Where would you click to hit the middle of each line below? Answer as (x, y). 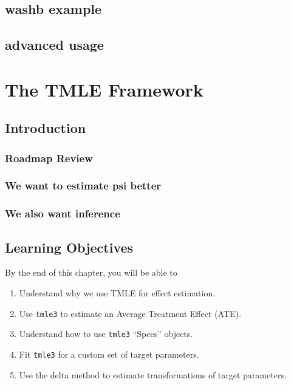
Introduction (46, 128)
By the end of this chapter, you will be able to (91, 272)
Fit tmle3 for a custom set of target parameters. (109, 354)
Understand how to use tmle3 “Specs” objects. (106, 334)
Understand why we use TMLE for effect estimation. (117, 293)
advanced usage (54, 45)
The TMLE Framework (104, 89)
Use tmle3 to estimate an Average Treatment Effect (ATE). (130, 313)
